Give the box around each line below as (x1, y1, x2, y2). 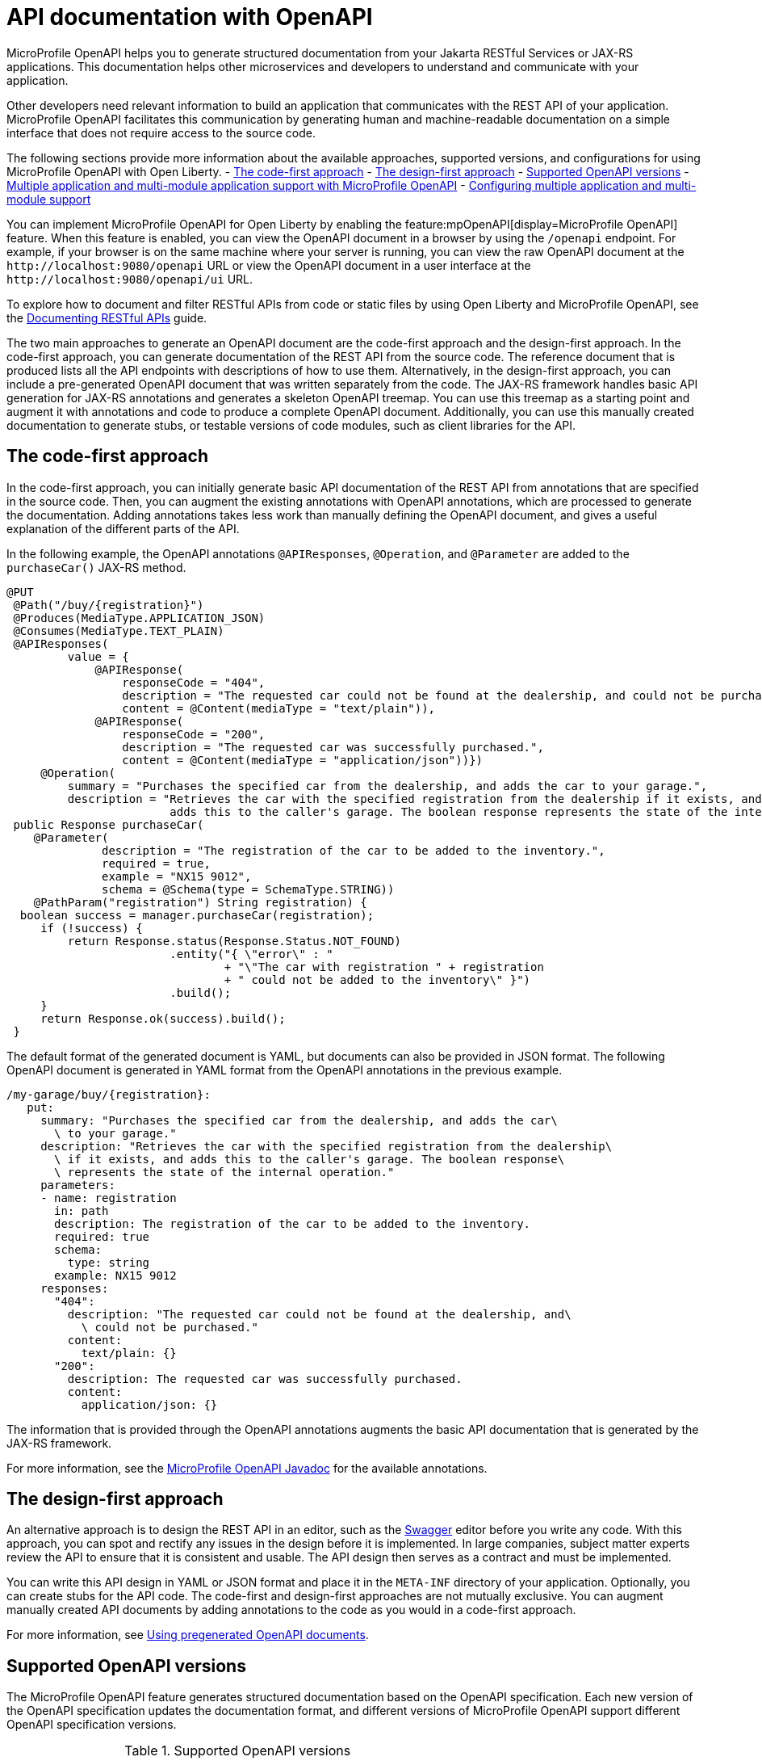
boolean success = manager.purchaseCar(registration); (19, 908, 375, 922)
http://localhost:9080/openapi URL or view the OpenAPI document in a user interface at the (6, 258, 531, 272)
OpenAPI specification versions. (6, 1717, 177, 1732)
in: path (54, 1204, 109, 1217)
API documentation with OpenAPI (6, 3, 373, 31)
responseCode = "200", (122, 727, 266, 741)
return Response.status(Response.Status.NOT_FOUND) (67, 934, 401, 948)
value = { (67, 649, 129, 663)
